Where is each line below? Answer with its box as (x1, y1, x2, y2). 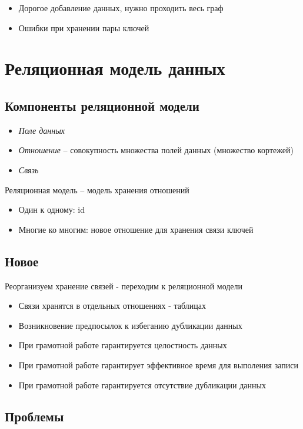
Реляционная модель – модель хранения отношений (5, 183, 189, 196)
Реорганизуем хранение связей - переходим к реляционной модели (5, 279, 243, 292)
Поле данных (18, 124, 65, 136)
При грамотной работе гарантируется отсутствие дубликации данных (18, 378, 266, 391)
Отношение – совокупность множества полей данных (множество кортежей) (18, 144, 294, 156)
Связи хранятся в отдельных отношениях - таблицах (18, 299, 207, 312)
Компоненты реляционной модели (5, 96, 199, 114)
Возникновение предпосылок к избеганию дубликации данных (18, 319, 242, 331)
